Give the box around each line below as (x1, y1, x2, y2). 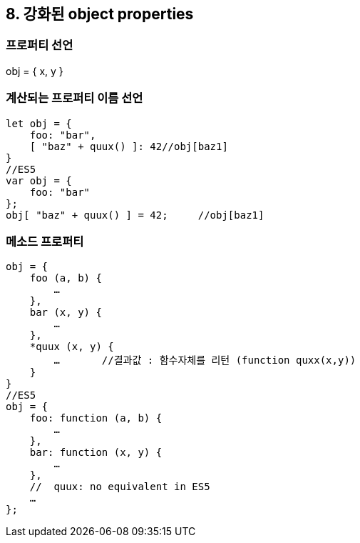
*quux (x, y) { (29, 341, 114, 353)
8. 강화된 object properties (6, 5, 194, 23)
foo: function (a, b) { (29, 412, 163, 424)
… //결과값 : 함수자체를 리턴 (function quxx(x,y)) (53, 354, 356, 367)
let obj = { (6, 117, 72, 129)
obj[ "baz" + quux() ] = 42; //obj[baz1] (6, 209, 264, 221)
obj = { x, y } (6, 64, 63, 77)
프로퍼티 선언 (6, 38, 73, 53)
